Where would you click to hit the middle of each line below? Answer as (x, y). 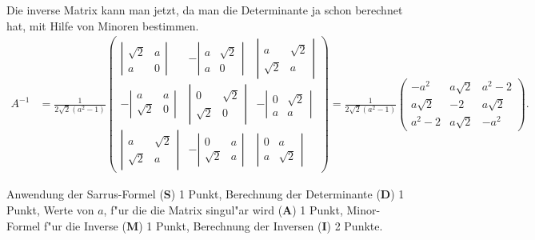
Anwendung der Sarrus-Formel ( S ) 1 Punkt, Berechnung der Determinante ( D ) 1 (206, 194)
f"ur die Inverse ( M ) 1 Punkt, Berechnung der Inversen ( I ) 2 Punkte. (213, 225)
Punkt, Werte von (50, 209)
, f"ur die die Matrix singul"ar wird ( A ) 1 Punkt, (223, 209)
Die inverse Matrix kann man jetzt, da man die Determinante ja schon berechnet (205, 10)
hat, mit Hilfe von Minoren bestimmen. (103, 25)
